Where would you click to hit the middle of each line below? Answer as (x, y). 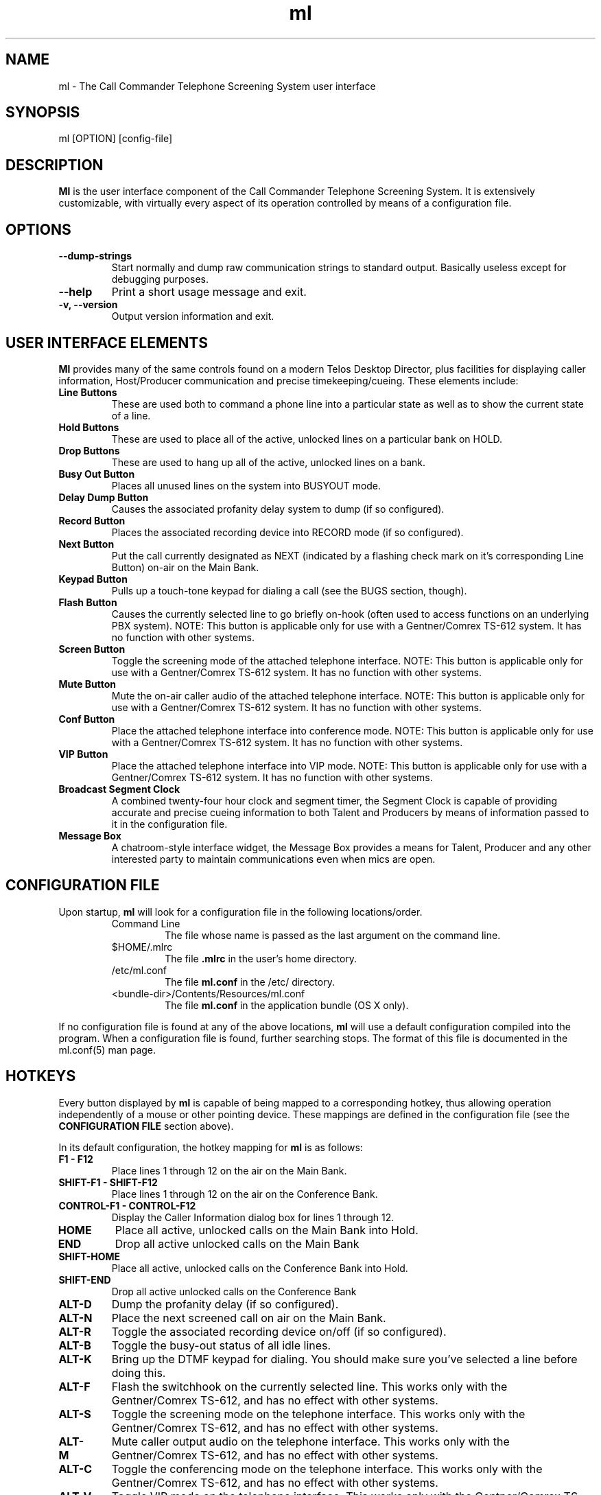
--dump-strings (95, 256)
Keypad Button (93, 579)
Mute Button (87, 684)
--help (75, 292)
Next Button (86, 544)
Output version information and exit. (193, 316)
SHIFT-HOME (90, 1256)
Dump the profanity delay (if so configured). (225, 1304)
